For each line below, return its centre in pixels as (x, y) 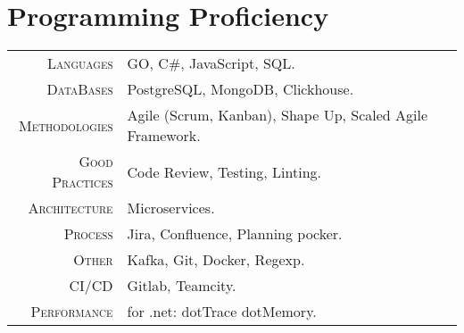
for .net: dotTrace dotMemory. (222, 312)
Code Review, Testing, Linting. (224, 171)
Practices (83, 182)
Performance (72, 312)
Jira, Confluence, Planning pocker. (235, 234)
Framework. (164, 136)
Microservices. (171, 208)
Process (88, 234)
